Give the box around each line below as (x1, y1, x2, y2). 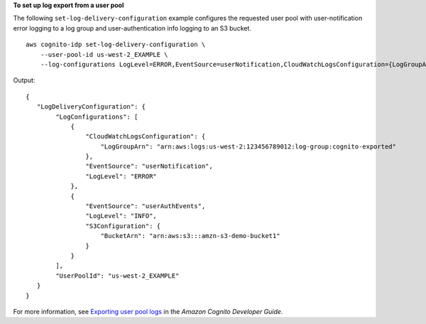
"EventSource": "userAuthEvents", (85, 202, 206, 210)
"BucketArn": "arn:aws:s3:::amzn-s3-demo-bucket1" (100, 232, 280, 240)
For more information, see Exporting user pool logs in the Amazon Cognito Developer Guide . (13, 307, 283, 315)
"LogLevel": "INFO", (85, 212, 158, 220)
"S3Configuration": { (85, 222, 161, 230)
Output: (13, 76, 35, 85)
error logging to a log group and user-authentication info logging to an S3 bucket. (13, 23, 252, 32)
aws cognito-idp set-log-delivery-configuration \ (26, 40, 206, 49)
